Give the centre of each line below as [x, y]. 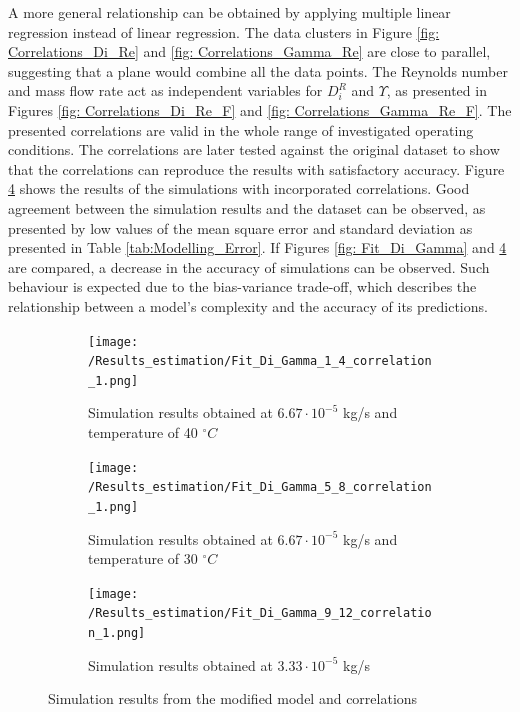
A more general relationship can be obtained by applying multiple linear [229, 12]
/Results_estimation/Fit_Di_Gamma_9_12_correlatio [260, 613]
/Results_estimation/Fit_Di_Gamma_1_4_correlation [260, 361]
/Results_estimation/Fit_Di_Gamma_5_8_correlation [260, 487]
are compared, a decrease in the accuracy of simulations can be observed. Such [249, 266]
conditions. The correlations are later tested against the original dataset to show [254, 149]
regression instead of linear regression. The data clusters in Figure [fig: [224, 31]
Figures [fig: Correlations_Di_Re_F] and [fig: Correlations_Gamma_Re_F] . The [260, 109]
